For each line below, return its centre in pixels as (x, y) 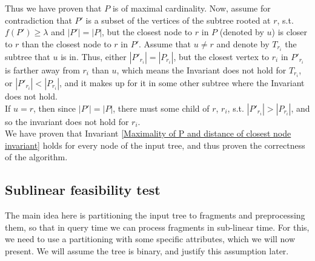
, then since (55, 108)
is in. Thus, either (94, 56)
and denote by (243, 43)
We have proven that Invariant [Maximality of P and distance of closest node (148, 133)
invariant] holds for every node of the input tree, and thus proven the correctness (155, 145)
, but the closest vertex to (221, 56)
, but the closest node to (147, 32)
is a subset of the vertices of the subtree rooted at (178, 20)
